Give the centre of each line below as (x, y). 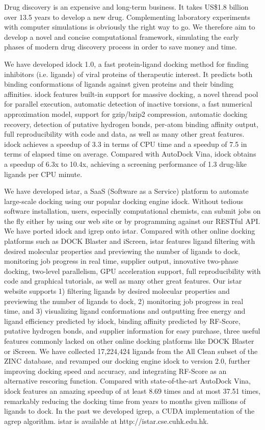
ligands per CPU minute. (43, 174)
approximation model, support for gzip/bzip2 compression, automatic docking (126, 113)
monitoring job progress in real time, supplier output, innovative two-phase (121, 261)
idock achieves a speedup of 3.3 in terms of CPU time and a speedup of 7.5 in (126, 144)
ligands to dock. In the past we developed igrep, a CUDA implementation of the (129, 411)
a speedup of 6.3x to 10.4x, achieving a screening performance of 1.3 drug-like (125, 163)
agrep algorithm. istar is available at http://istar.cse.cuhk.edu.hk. (107, 421)
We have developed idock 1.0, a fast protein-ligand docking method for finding (126, 64)
